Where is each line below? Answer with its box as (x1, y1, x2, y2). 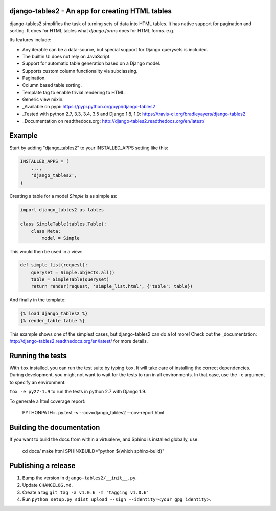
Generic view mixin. (22, 96, 64, 102)
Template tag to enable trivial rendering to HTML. (22, 90, 126, 96)
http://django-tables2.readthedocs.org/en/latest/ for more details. (9, 338, 148, 344)
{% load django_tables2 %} (20, 310, 88, 317)
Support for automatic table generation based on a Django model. (22, 60, 161, 66)
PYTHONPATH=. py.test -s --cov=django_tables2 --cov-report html (22, 409, 165, 415)
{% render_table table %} (20, 318, 85, 323)
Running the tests (9, 351, 67, 360)
